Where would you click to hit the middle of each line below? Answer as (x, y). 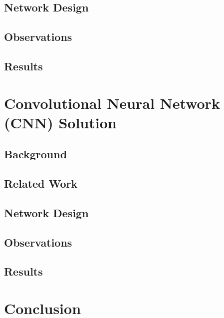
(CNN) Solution (60, 122)
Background (36, 154)
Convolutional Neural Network (112, 103)
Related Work (41, 183)
